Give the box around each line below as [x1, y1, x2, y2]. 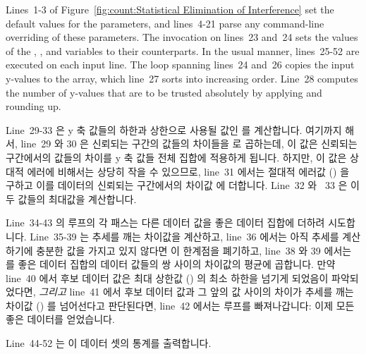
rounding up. [6, 99, 61, 114]
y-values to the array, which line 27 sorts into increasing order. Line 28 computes [6, 71, 358, 85]
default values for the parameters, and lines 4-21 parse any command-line [6, 16, 324, 30]
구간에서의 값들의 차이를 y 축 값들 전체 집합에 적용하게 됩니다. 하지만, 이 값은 [6, 149, 347, 164]
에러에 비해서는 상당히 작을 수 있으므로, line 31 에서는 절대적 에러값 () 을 [27, 164, 350, 178]
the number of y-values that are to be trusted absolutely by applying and [6, 85, 322, 99]
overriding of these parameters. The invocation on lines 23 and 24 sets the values [6, 30, 358, 44]
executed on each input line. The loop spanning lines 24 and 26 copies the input [6, 57, 355, 72]
